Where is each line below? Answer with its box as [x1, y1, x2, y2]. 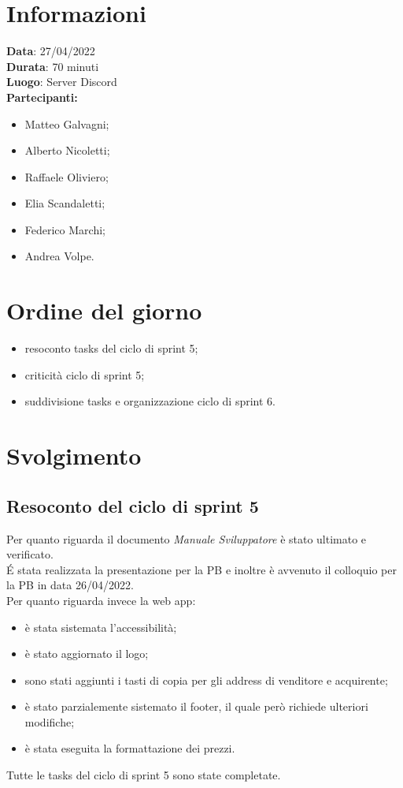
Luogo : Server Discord [6, 73, 117, 90]
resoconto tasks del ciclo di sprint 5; [24, 340, 198, 357]
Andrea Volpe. [24, 248, 94, 264]
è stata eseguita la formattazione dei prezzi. [24, 740, 235, 756]
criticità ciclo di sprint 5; [24, 366, 145, 383]
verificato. [6, 546, 54, 562]
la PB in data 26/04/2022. [6, 577, 134, 593]
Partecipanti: [6, 88, 78, 105]
